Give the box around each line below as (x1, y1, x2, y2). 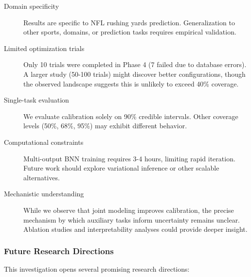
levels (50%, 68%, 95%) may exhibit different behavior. (23, 121, 187, 131)
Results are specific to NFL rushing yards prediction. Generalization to (23, 17, 235, 27)
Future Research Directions (4, 244, 114, 257)
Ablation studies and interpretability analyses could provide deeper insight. (23, 224, 248, 234)
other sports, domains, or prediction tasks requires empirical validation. (23, 27, 236, 37)
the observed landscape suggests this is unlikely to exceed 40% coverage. (23, 78, 239, 88)
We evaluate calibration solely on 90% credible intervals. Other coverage (23, 111, 238, 121)
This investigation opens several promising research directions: (4, 263, 190, 274)
